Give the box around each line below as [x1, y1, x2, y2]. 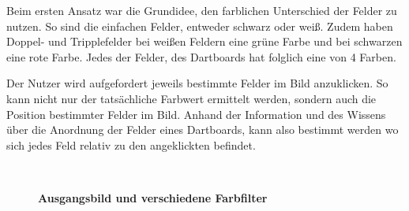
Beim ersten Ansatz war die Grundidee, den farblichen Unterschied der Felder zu [6, 2, 397, 18]
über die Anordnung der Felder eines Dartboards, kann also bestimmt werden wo [6, 121, 399, 138]
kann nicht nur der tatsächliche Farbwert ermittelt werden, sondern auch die [6, 90, 377, 106]
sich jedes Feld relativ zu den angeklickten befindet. [6, 136, 256, 153]
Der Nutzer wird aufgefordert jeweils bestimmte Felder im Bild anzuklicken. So [6, 75, 388, 91]
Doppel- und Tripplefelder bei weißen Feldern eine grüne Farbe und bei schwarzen [6, 33, 403, 50]
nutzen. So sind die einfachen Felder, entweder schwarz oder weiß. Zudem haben [6, 17, 393, 34]
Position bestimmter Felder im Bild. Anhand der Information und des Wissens [6, 105, 386, 122]
